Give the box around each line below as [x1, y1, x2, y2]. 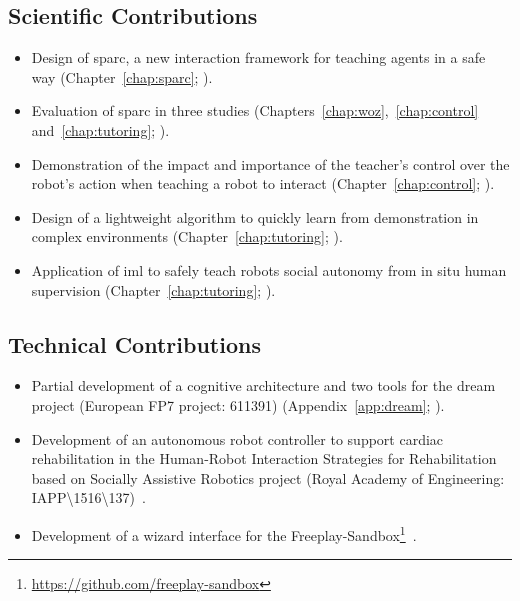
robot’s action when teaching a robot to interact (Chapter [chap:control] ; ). [31, 173, 495, 194]
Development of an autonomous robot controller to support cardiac [31, 428, 444, 449]
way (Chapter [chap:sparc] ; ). [31, 66, 213, 87]
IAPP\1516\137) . [31, 487, 146, 508]
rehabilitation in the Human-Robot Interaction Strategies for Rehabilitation [31, 448, 497, 469]
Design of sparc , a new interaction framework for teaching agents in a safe [31, 47, 486, 68]
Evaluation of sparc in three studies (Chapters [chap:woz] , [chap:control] [31, 100, 479, 121]
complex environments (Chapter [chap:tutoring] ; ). [31, 226, 343, 247]
